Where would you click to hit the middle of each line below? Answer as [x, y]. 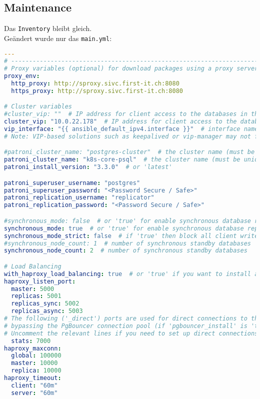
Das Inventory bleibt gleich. [48, 28]
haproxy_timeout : [33, 378]
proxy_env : [22, 76]
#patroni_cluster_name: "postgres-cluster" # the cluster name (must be [129, 152]
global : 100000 [36, 356]
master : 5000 [33, 289]
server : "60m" [34, 393]
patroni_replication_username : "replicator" [79, 198]
